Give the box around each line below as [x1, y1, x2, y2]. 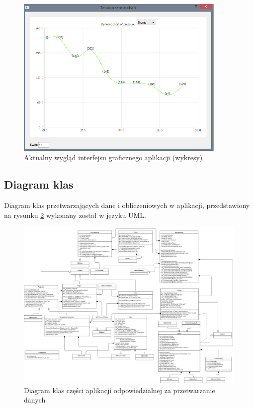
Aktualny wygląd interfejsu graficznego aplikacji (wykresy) [24, 152, 203, 163]
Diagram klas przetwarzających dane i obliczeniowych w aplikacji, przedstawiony [4, 200, 250, 210]
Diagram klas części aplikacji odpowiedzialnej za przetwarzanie [24, 385, 215, 395]
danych [24, 395, 46, 405]
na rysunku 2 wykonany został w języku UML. [4, 209, 146, 220]
